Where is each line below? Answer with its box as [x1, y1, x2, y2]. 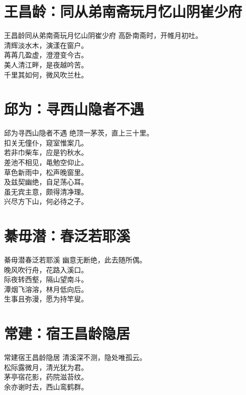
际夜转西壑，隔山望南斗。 [4, 274, 88, 284]
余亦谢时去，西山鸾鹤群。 [4, 381, 88, 391]
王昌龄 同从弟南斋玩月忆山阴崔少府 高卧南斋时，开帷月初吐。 [4, 30, 202, 40]
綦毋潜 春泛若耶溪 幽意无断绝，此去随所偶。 [4, 254, 146, 265]
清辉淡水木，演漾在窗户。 [4, 39, 88, 50]
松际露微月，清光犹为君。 [4, 361, 88, 372]
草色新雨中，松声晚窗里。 [4, 166, 88, 177]
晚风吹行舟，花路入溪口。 [4, 264, 88, 274]
